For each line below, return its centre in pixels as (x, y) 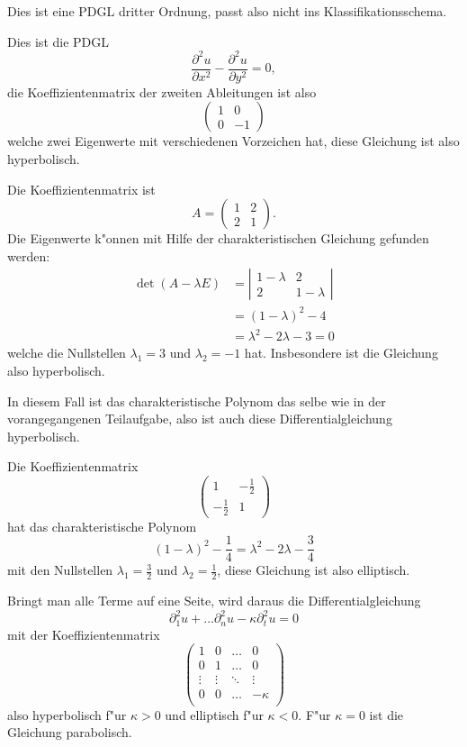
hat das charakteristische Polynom (102, 526)
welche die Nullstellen (67, 353)
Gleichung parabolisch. (70, 732)
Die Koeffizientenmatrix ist (81, 189)
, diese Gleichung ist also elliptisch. (314, 570)
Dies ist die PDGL (58, 41)
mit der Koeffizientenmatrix (84, 634)
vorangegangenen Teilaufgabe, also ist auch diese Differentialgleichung (200, 419)
